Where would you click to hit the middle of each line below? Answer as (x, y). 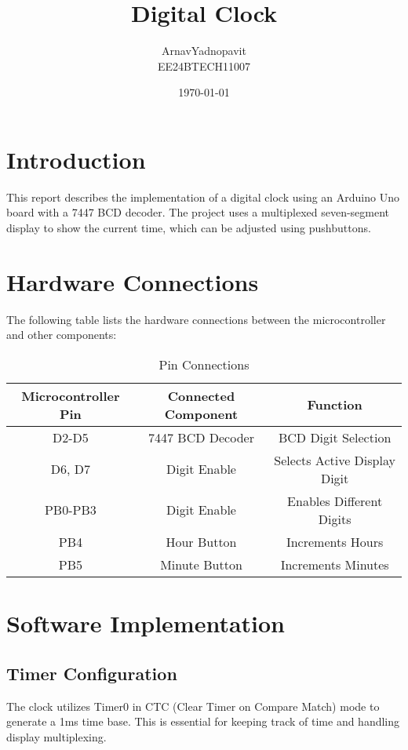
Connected (201, 395)
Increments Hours (335, 541)
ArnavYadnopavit (204, 51)
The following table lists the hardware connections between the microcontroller (196, 319)
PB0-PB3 (70, 510)
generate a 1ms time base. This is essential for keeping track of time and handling (203, 721)
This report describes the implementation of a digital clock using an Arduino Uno (203, 197)
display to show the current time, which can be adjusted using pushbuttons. (189, 228)
